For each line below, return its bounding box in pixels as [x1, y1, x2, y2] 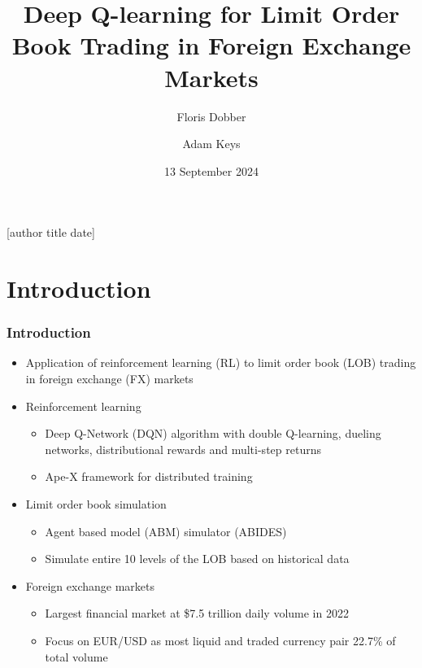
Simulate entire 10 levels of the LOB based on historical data [45, 550, 350, 567]
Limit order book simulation [25, 496, 167, 513]
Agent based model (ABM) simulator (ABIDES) [45, 522, 287, 539]
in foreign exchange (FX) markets [25, 370, 194, 387]
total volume [45, 648, 108, 665]
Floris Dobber [176, 107, 246, 124]
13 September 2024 [164, 162, 259, 179]
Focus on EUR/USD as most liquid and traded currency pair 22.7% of [45, 632, 396, 648]
